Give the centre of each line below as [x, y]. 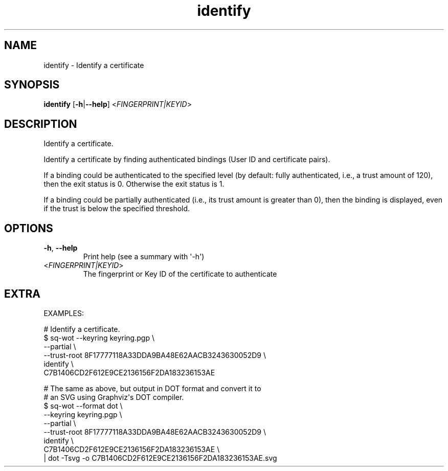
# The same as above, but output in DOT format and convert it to [152, 388]
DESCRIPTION [41, 124]
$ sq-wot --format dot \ [83, 406]
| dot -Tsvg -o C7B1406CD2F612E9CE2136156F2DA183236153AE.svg [160, 458]
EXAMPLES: [64, 313]
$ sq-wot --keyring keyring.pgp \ [99, 338]
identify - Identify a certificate [94, 65]
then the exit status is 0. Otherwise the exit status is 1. [134, 184]
